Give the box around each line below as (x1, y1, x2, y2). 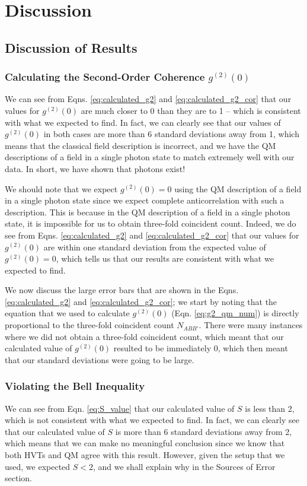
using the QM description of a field (174, 182, 302, 195)
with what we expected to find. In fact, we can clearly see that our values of (5, 116, 281, 128)
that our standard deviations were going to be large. (5, 353, 194, 366)
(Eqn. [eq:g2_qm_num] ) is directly (171, 307, 299, 319)
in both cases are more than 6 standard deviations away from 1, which (43, 128, 299, 140)
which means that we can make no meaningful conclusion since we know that (5, 437, 285, 449)
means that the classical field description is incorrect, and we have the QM (5, 139, 276, 151)
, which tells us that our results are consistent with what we (56, 252, 274, 265)
